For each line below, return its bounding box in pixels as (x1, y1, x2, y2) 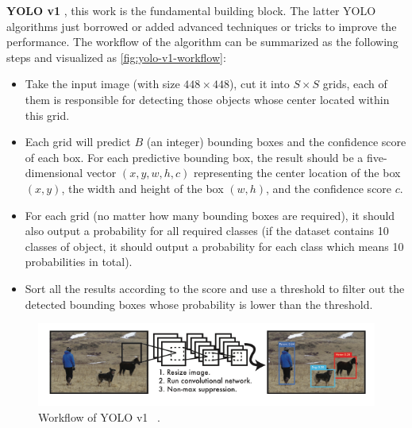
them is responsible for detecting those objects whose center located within (25, 91, 390, 107)
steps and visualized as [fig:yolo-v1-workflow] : (6, 48, 226, 65)
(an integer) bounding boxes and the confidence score (146, 133, 406, 150)
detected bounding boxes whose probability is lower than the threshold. (25, 295, 373, 312)
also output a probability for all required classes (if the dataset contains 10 (25, 222, 389, 239)
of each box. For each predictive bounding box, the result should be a (25, 148, 364, 165)
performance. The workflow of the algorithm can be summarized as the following (6, 33, 399, 50)
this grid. (25, 106, 70, 123)
